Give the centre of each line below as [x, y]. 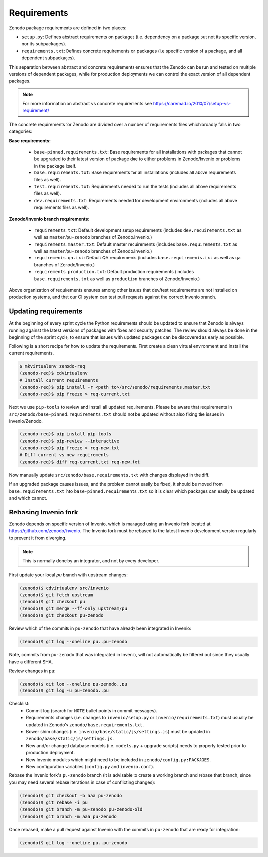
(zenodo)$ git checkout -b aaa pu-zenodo [71, 796]
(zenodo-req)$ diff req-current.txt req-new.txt [80, 462]
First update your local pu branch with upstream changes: [68, 575]
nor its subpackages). [44, 44]
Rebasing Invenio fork [44, 512]
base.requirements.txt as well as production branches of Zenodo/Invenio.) [117, 279]
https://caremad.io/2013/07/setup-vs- [192, 104]
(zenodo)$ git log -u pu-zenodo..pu [64, 691]
